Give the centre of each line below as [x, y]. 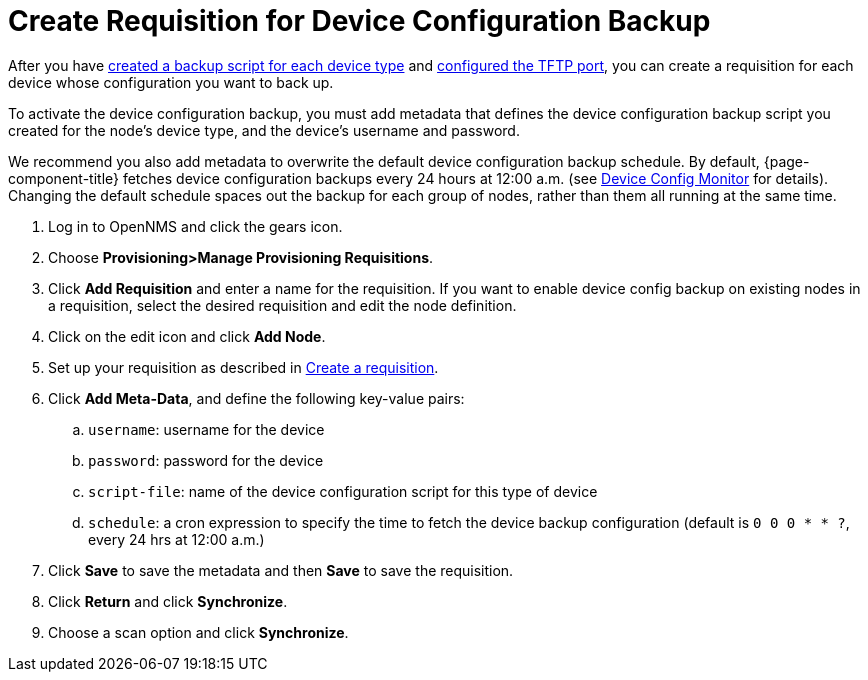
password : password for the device [206, 460]
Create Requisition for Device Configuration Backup [359, 21]
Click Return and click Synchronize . [168, 601]
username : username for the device [206, 429]
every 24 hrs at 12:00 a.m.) [176, 539]
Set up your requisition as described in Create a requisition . [243, 367]
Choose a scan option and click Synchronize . [198, 632]
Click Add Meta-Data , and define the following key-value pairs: [256, 398]
